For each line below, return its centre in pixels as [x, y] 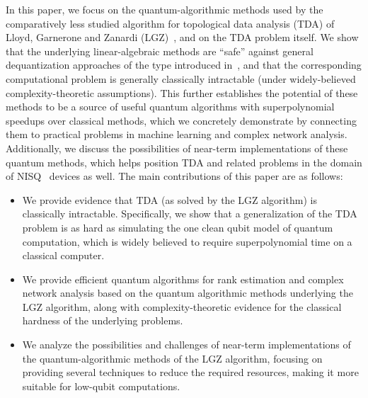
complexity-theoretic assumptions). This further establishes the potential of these [182, 92]
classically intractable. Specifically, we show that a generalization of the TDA [190, 214]
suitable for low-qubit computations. [101, 386]
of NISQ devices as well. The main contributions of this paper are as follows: [174, 176]
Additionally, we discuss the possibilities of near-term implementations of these [177, 148]
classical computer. [63, 255]
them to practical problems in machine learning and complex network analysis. [177, 134]
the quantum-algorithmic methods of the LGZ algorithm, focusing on [172, 358]
